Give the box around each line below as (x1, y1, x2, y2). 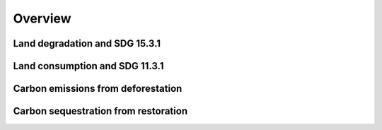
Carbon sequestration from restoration (13, 105, 187, 117)
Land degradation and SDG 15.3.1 (13, 37, 161, 49)
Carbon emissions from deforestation (13, 83, 183, 95)
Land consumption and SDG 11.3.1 (13, 60, 164, 72)
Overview (13, 11, 71, 26)
